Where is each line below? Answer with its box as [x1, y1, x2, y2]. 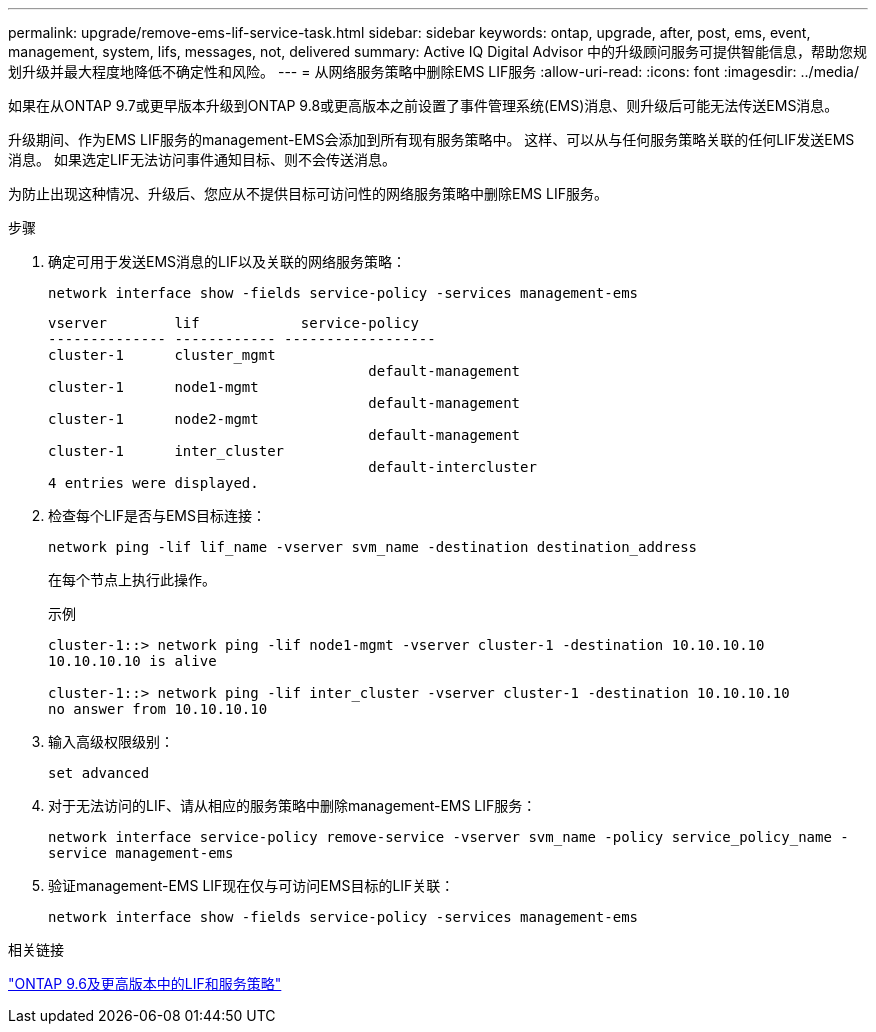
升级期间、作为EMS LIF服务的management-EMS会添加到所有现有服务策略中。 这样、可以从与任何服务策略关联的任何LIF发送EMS [8, 131, 855, 148]
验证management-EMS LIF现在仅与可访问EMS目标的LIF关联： [48, 877, 455, 894]
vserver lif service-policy [48, 315, 419, 331]
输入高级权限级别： [48, 733, 174, 750]
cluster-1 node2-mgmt [48, 411, 259, 427]
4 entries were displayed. [48, 475, 259, 491]
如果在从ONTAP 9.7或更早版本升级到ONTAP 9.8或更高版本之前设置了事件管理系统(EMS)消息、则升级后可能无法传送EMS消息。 [8, 97, 839, 114]
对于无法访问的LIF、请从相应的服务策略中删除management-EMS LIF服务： [48, 797, 537, 814]
